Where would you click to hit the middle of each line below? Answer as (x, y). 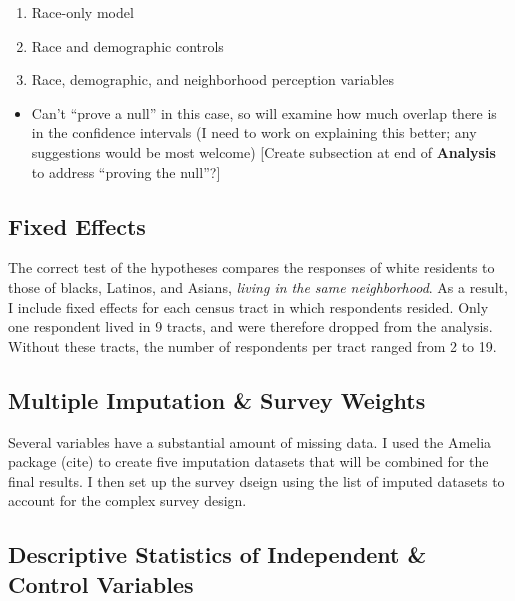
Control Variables (101, 583)
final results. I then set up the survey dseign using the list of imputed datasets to (256, 480)
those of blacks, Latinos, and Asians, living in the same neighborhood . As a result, (258, 286)
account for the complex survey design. (127, 500)
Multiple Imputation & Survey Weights (217, 399)
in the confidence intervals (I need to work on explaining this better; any (254, 132)
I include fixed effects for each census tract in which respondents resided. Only (248, 306)
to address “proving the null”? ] (126, 171)
